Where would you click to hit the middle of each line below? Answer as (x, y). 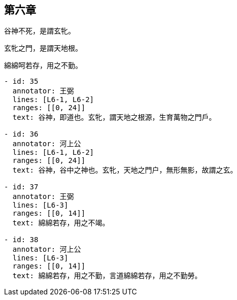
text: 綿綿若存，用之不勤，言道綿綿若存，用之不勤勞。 (107, 276)
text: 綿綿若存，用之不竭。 (61, 223)
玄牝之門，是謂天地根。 (43, 48)
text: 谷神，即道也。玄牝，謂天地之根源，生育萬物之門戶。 (114, 118)
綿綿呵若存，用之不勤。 (43, 65)
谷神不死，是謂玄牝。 (40, 31)
